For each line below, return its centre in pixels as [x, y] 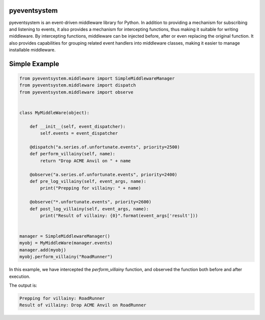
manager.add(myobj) [43, 250]
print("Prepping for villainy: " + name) [91, 188]
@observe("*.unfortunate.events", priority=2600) [91, 202]
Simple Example [34, 64]
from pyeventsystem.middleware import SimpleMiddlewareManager [97, 79]
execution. [20, 276]
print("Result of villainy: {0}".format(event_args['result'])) [119, 215]
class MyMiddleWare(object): [54, 113]
